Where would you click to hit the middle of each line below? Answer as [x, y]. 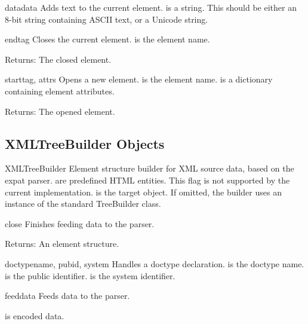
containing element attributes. [60, 91]
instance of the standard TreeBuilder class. [83, 204]
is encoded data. [35, 315]
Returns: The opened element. [60, 111]
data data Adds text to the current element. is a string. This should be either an [151, 7]
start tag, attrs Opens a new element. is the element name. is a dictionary [139, 79]
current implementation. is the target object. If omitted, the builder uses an [143, 192]
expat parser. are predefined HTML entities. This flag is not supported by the [147, 180]
